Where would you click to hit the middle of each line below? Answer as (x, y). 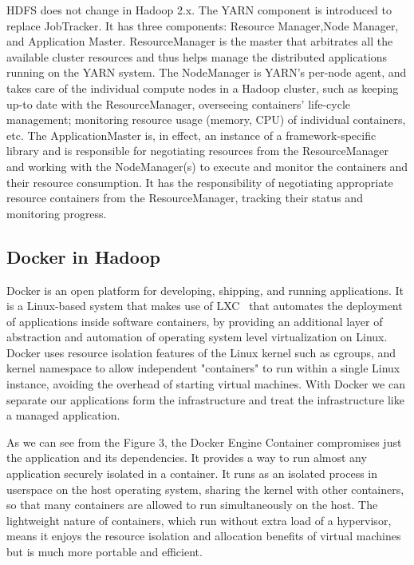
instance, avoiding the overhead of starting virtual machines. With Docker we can (206, 384)
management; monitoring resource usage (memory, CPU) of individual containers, (206, 119)
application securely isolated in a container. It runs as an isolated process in (192, 473)
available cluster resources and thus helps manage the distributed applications (197, 56)
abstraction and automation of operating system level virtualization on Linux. (197, 337)
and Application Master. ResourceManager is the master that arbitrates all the (200, 41)
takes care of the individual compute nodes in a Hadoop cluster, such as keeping (203, 88)
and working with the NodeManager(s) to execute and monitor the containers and (207, 166)
